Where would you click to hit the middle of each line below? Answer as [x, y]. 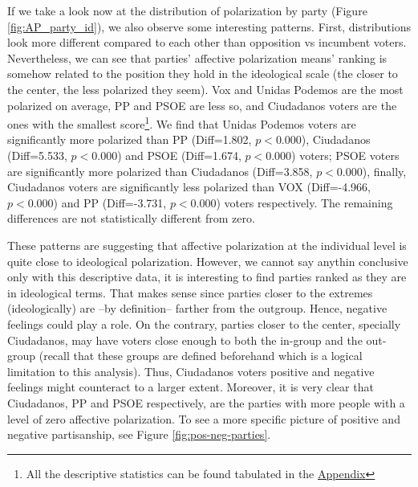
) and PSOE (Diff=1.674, [179, 155]
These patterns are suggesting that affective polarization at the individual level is [207, 245]
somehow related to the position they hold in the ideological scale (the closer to [203, 74]
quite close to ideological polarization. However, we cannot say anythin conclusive [208, 261]
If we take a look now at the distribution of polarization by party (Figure [187, 10]
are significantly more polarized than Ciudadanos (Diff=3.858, [160, 171]
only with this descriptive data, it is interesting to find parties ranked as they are [207, 277]
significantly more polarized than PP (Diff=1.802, [130, 139]
